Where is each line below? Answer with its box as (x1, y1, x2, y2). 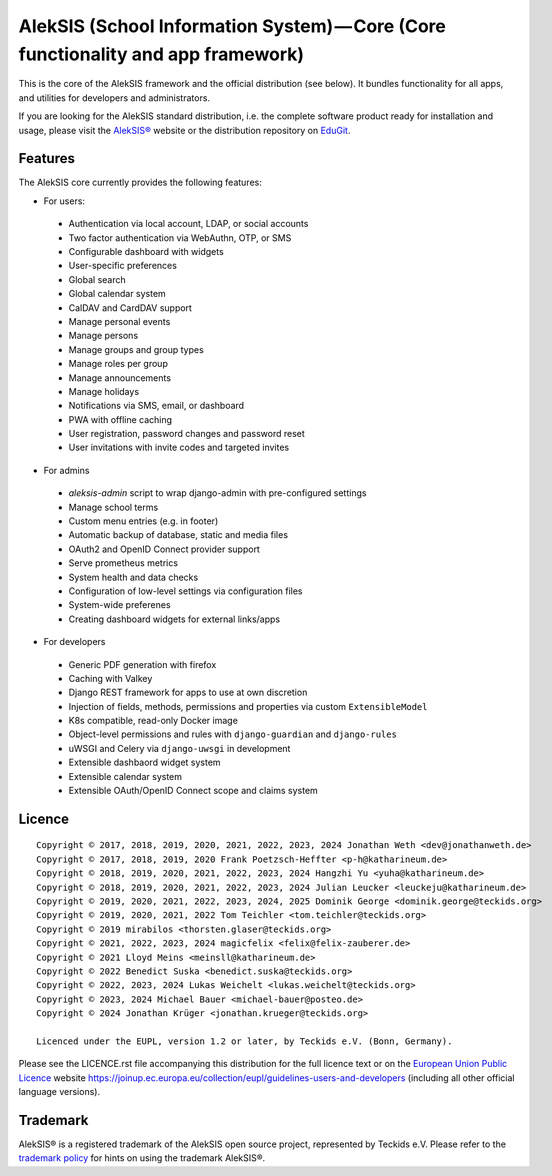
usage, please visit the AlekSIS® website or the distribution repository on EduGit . (18, 124, 351, 136)
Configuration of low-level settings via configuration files (68, 585, 304, 597)
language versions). (18, 1086, 100, 1098)
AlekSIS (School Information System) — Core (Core (18, 15, 447, 37)
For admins (43, 464, 90, 476)
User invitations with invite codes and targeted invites (68, 441, 290, 454)
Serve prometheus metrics (68, 557, 179, 569)
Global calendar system (68, 288, 167, 300)
